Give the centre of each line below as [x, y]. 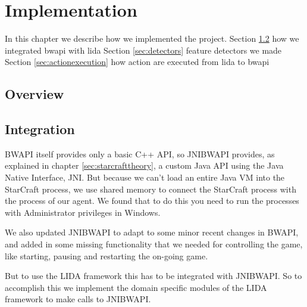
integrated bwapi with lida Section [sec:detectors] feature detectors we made [143, 50]
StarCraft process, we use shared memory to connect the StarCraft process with [151, 189]
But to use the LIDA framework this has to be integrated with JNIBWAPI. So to [153, 276]
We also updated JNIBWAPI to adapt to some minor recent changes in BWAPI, [152, 232]
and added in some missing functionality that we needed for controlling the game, [154, 244]
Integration [40, 129]
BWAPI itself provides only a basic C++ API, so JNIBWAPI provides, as [140, 153]
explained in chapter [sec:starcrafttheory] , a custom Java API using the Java [144, 165]
